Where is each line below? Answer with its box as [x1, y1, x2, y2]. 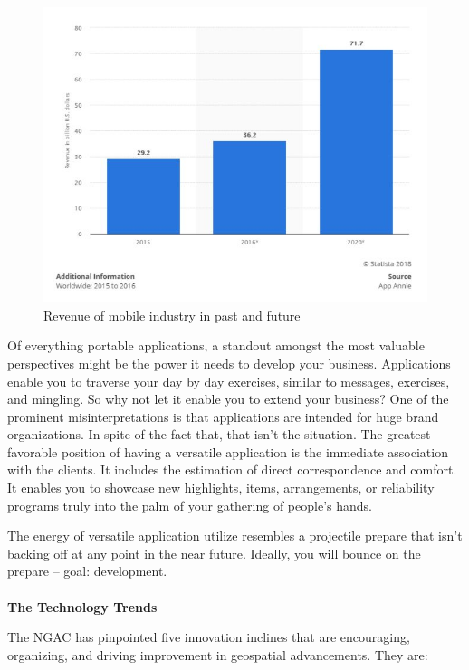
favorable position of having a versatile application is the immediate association [7, 442, 448, 461]
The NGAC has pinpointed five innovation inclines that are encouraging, [7, 627, 410, 646]
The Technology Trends [7, 597, 158, 616]
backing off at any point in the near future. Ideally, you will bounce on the [7, 543, 421, 562]
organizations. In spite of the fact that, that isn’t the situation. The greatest [7, 425, 431, 444]
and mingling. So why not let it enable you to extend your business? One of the [7, 389, 449, 408]
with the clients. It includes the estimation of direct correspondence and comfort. [7, 460, 457, 479]
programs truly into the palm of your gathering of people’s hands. [7, 495, 372, 514]
